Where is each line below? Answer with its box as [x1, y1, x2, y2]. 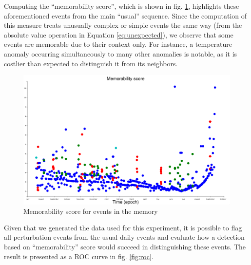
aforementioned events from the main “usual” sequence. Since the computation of [4, 10, 247, 20]
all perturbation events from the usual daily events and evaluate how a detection [4, 232, 245, 242]
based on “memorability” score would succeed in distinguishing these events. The [4, 241, 246, 251]
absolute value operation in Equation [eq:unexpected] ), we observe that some [4, 29, 233, 39]
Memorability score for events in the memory [23, 206, 158, 216]
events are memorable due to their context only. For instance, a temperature [4, 39, 232, 49]
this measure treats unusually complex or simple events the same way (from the [4, 20, 242, 30]
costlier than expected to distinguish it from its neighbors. [4, 58, 178, 68]
